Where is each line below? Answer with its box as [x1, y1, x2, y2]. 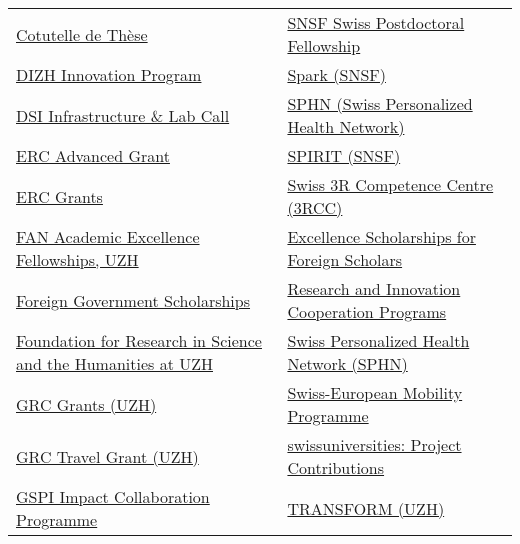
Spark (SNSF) [287, 63, 386, 86]
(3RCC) [287, 196, 343, 219]
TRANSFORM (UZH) [287, 496, 445, 520]
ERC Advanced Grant [16, 144, 170, 167]
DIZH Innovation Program [16, 63, 202, 86]
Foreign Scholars [287, 248, 403, 271]
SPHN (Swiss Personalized [287, 92, 473, 115]
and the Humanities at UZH [16, 352, 213, 375]
